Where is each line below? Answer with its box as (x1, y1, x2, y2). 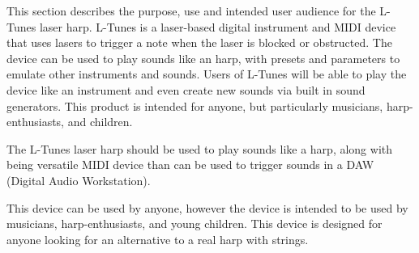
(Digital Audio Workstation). (6, 171, 151, 188)
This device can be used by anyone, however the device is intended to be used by (6, 199, 408, 216)
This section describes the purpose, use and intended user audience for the (6, 2, 376, 19)
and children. (67, 113, 133, 130)
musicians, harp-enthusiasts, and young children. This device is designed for (6, 215, 383, 232)
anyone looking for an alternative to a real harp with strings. (6, 230, 309, 247)
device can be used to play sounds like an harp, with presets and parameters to (6, 49, 400, 66)
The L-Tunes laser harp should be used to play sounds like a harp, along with (6, 140, 393, 157)
